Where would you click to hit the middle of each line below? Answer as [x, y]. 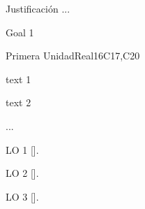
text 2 [18, 102]
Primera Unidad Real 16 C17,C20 [73, 56]
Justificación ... [38, 8]
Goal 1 [20, 32]
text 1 [18, 79]
